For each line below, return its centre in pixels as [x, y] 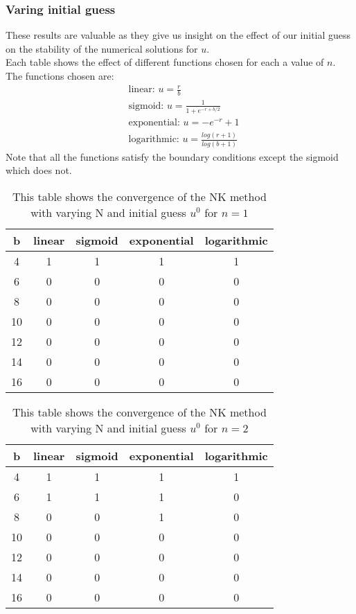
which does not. [39, 170]
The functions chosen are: [60, 76]
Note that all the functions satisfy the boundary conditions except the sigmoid [172, 156]
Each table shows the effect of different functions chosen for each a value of [165, 62]
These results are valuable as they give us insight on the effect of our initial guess [178, 35]
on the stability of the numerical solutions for [102, 48]
